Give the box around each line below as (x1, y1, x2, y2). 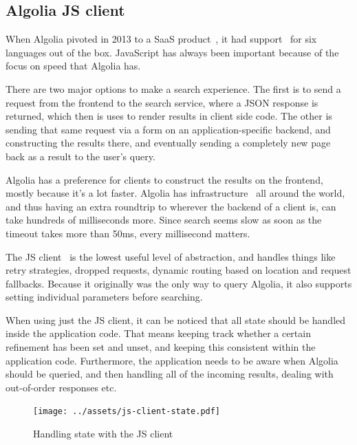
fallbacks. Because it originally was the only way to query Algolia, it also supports (6, 276, 352, 290)
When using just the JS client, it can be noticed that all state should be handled (6, 312, 346, 327)
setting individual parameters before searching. (6, 290, 203, 304)
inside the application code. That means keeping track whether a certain (6, 326, 311, 340)
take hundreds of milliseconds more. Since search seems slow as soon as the (6, 213, 322, 227)
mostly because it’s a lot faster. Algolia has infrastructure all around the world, (6, 186, 345, 200)
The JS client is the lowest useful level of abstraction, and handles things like (6, 249, 336, 263)
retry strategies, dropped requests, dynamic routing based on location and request (6, 263, 351, 277)
